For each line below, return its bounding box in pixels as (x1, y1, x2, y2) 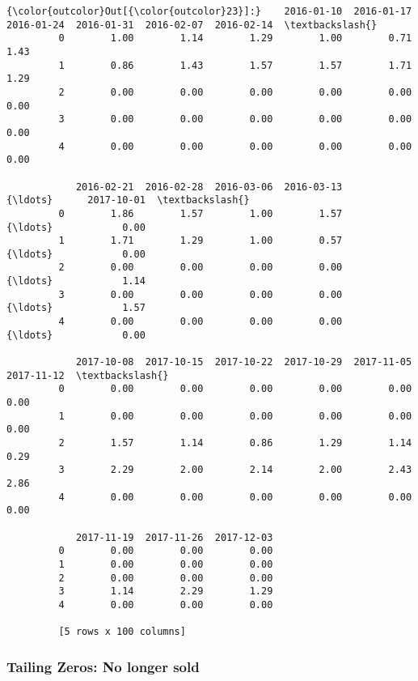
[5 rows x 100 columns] (58, 626, 186, 638)
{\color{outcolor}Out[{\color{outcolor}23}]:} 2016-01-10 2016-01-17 (6, 6, 412, 17)
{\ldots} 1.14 (6, 275, 146, 287)
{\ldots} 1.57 (6, 302, 146, 314)
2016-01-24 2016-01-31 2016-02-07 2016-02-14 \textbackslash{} (6, 19, 378, 31)
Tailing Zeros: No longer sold (6, 656, 200, 676)
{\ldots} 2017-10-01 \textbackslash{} (6, 194, 250, 206)
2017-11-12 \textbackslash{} (6, 369, 169, 381)
